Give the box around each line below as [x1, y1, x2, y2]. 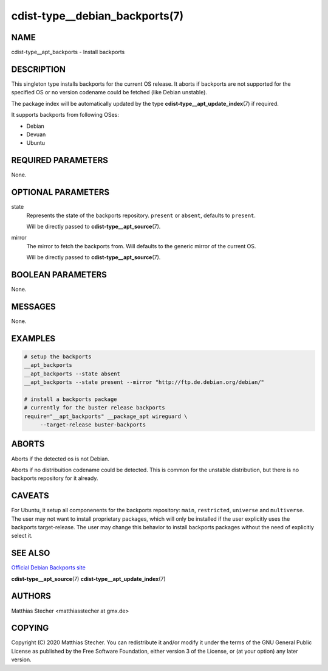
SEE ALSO [11, 548, 50, 558]
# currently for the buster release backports [24, 405, 165, 411]
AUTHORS [11, 591, 52, 602]
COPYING [11, 623, 49, 633]
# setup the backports [24, 353, 92, 360]
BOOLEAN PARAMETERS [11, 269, 108, 280]
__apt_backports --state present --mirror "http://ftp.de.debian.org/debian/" [24, 379, 264, 386]
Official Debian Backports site [11, 564, 86, 571]
